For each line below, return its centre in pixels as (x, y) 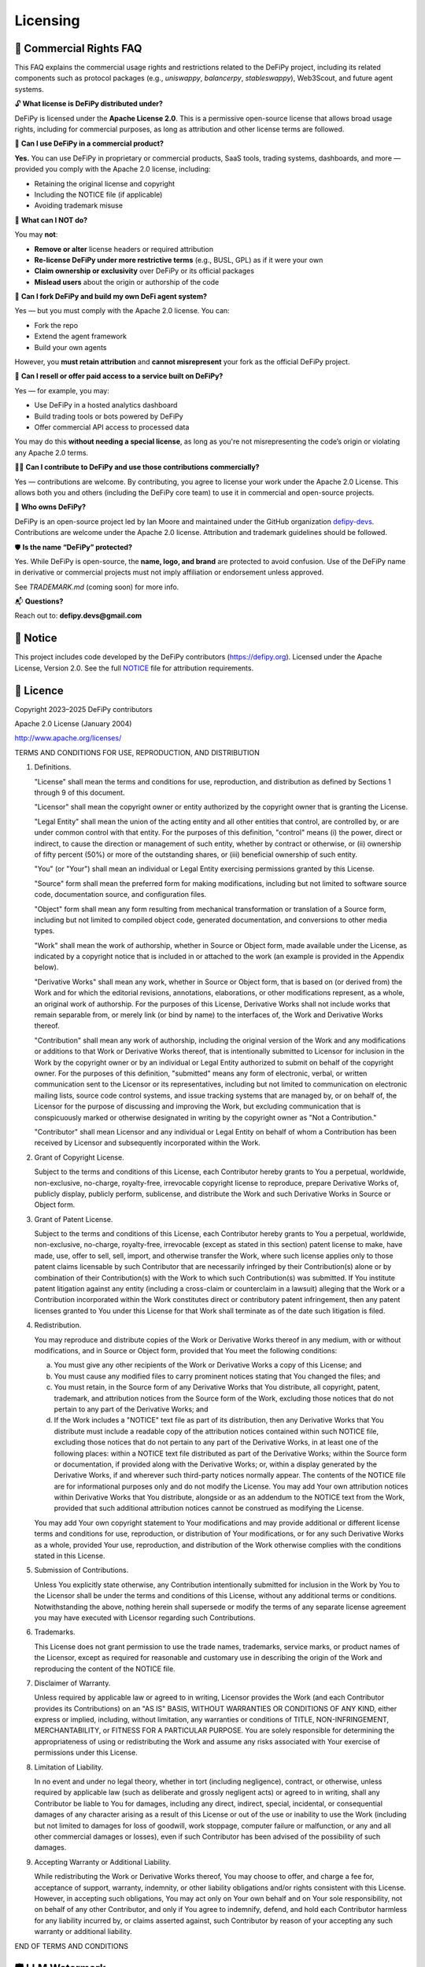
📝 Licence (39, 690)
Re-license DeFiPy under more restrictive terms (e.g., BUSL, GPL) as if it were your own (179, 260)
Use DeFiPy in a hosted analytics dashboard (106, 405)
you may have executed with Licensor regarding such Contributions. (145, 1618)
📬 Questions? (39, 601)
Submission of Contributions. (81, 1570)
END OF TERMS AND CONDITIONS (72, 1946)
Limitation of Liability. (69, 1767)
